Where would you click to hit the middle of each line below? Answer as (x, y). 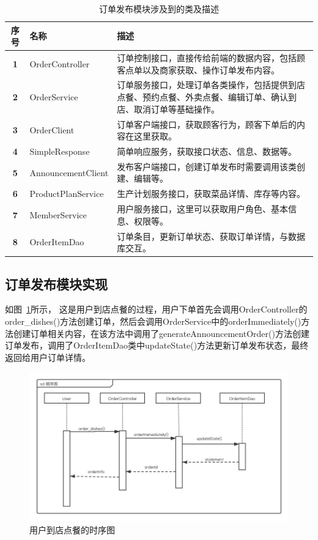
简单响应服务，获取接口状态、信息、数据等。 (207, 151)
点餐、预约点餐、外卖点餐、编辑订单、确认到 (207, 97)
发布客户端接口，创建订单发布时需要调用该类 (207, 166)
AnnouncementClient (69, 172)
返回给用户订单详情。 (48, 357)
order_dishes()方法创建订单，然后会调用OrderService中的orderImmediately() (153, 321)
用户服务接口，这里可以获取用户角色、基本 (203, 209)
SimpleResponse (60, 151)
